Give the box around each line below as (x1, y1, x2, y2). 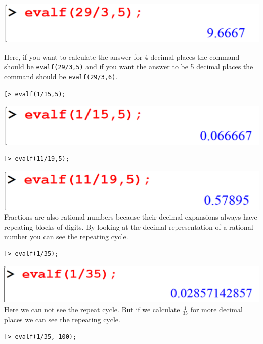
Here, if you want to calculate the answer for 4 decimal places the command (4, 51, 240, 62)
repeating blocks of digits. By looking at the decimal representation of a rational (4, 221, 253, 232)
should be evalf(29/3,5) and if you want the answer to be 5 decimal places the (4, 61, 253, 72)
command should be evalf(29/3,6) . (4, 71, 118, 82)
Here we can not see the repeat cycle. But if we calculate (4, 304, 180, 315)
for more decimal (190, 304, 243, 315)
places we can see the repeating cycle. (4, 314, 120, 325)
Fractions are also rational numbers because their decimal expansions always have (4, 211, 257, 222)
